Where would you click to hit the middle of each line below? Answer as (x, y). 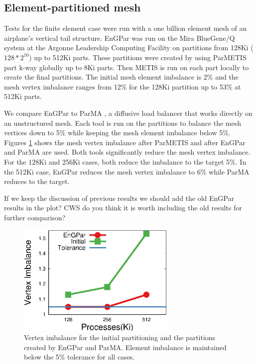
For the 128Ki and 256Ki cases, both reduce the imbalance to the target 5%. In (125, 161)
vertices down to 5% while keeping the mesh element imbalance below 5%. (117, 133)
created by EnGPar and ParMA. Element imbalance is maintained (125, 347)
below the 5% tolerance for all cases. (79, 357)
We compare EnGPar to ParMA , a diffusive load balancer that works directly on (128, 113)
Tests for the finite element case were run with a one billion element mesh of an (126, 28)
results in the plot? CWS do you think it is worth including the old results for (123, 208)
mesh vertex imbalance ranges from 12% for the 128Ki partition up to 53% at (123, 86)
